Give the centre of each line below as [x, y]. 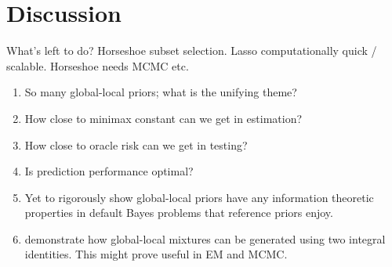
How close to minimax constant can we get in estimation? [163, 118]
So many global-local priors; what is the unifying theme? [161, 92]
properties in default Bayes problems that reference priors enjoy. [179, 213]
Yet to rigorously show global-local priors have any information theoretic [199, 197]
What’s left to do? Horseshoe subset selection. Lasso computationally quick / [192, 51]
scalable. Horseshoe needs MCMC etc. [98, 65]
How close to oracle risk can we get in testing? [136, 144]
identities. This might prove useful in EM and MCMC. [156, 254]
